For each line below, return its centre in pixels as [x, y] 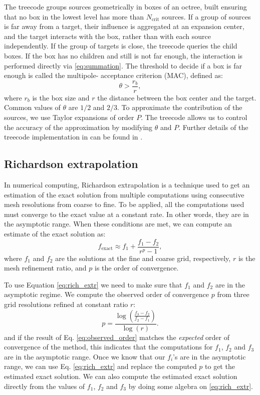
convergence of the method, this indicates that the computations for [108, 347]
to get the [220, 366]
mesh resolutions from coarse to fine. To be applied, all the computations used [124, 204]
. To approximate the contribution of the [180, 107]
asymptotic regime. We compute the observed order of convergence [107, 294]
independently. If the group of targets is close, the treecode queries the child [121, 46]
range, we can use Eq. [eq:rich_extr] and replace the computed [100, 366]
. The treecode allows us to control [194, 117]
